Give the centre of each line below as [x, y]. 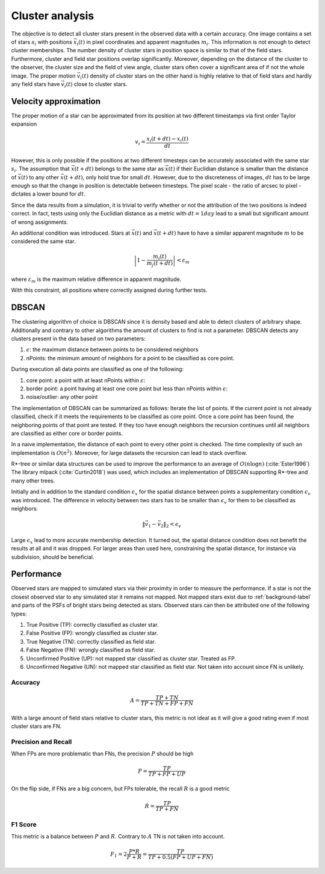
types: [19, 614]
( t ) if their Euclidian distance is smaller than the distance [238, 169]
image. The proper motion [43, 76]
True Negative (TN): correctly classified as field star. [91, 641]
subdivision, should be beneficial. [53, 557]
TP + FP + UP [167, 774]
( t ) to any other [40, 177]
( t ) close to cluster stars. [97, 84]
